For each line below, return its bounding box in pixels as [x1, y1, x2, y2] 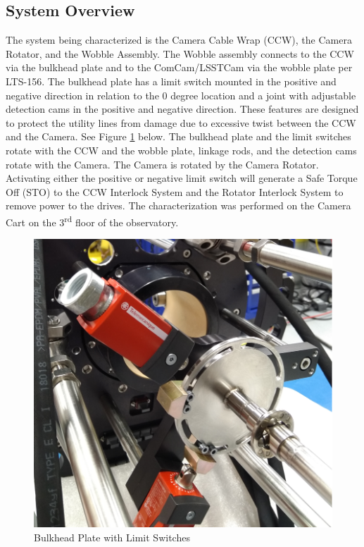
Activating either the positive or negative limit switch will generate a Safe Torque [6, 171, 358, 185]
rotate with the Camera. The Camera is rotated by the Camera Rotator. [6, 156, 319, 171]
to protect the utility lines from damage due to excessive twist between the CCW [6, 115, 356, 130]
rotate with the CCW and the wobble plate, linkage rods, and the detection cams [6, 142, 357, 157]
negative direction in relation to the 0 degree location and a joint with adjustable [6, 87, 356, 102]
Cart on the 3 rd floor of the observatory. [6, 212, 179, 229]
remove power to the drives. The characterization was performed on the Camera [6, 198, 351, 213]
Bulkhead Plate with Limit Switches [34, 529, 190, 544]
